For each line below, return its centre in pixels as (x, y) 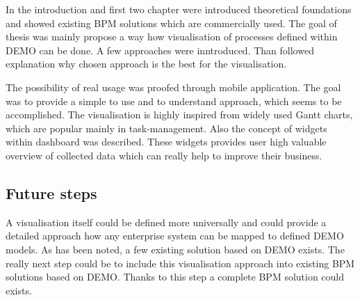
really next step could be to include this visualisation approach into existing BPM (180, 263)
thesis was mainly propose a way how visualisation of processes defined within (172, 37)
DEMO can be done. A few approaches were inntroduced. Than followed (160, 50)
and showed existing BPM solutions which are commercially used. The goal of (171, 23)
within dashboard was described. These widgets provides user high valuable (166, 142)
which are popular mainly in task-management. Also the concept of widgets (166, 128)
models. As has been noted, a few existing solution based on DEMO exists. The (175, 249)
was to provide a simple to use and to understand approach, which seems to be (174, 101)
